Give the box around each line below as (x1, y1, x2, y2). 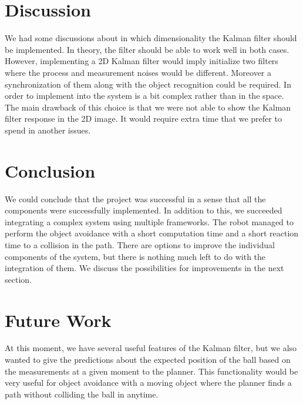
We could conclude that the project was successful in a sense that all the (5, 192, 266, 205)
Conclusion (5, 158, 96, 182)
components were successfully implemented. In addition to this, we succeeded (5, 204, 282, 216)
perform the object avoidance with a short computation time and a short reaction (5, 227, 299, 239)
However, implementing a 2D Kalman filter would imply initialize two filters (5, 55, 278, 67)
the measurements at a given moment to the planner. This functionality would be (5, 365, 298, 377)
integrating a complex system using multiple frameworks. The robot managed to (5, 215, 294, 228)
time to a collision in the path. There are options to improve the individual (5, 238, 275, 251)
